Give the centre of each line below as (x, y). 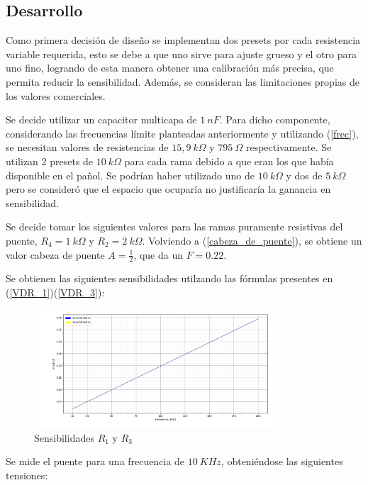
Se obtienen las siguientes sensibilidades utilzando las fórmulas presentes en (169, 278)
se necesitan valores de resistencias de (87, 147)
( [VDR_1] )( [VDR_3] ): (55, 292)
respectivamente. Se (289, 147)
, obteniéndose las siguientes (282, 461)
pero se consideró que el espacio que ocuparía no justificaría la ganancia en (168, 189)
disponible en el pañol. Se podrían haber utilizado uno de (130, 175)
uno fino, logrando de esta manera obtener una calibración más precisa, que (170, 68)
